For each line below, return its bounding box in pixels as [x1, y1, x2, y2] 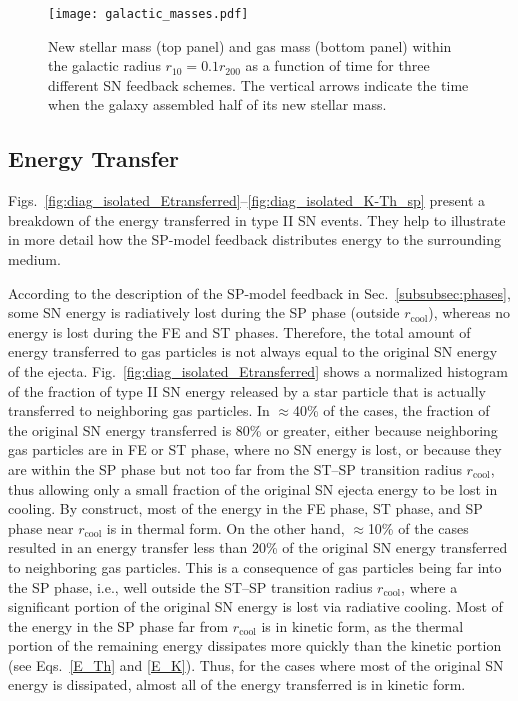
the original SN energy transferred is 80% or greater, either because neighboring [8, 419, 498, 440]
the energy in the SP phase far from [8, 615, 229, 636]
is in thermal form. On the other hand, [106, 517, 345, 538]
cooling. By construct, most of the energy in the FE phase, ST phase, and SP [8, 498, 483, 519]
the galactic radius [48, 55, 161, 76]
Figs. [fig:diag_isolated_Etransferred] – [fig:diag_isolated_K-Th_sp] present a [8, 190, 486, 211]
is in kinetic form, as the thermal [261, 615, 464, 636]
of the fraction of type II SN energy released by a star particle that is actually [8, 380, 486, 401]
